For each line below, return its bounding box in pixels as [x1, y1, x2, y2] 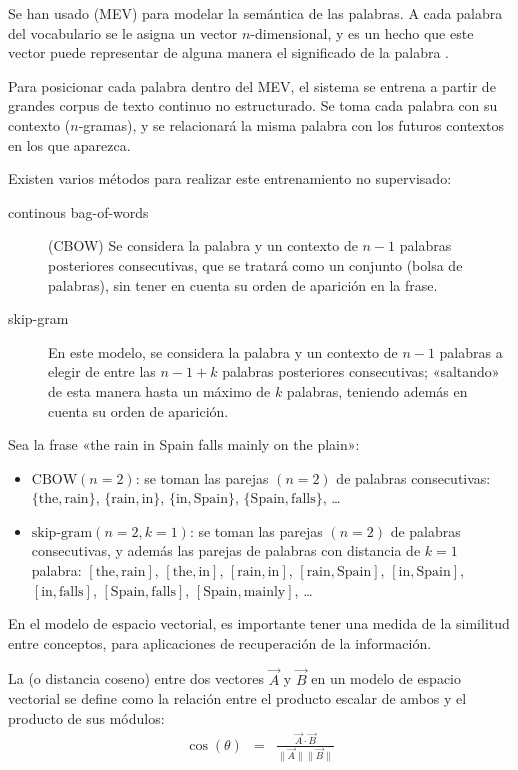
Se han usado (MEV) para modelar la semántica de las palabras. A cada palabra [8, 3, 503, 23]
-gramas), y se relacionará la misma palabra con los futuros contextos [78, 114, 504, 135]
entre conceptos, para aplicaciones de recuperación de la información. [8, 632, 432, 653]
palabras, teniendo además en [286, 380, 468, 401]
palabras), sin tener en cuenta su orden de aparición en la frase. [48, 274, 438, 295]
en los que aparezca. [8, 134, 131, 155]
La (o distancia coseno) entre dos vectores [8, 668, 265, 689]
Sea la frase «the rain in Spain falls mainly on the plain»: [8, 434, 360, 455]
